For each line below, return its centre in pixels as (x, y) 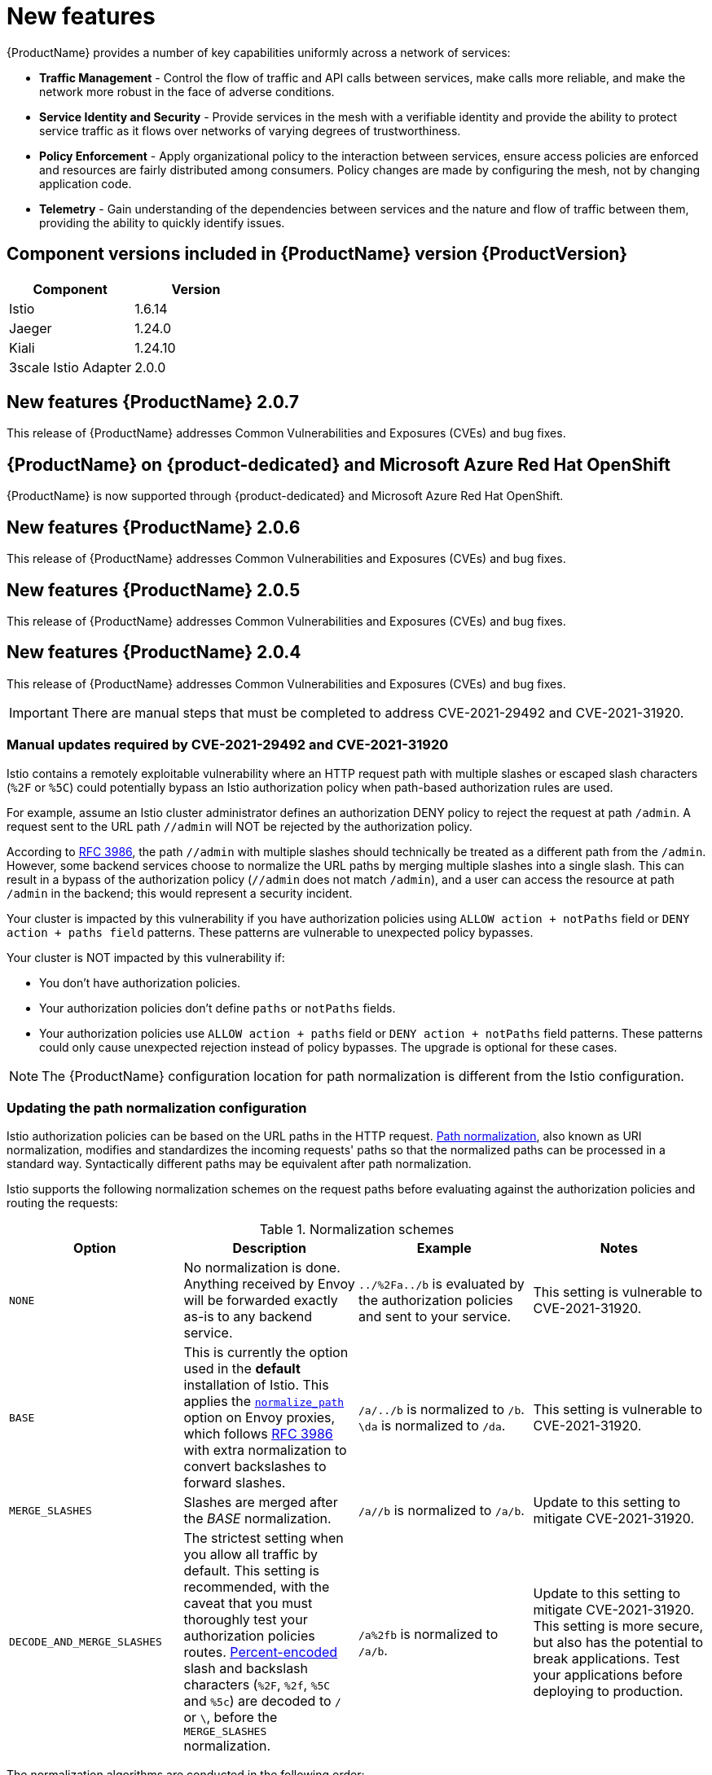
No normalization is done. (262, 1268)
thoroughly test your (246, 1620)
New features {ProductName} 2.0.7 (153, 402)
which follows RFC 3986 (258, 1434)
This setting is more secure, (618, 1626)
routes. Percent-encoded (261, 1652)
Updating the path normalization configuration (157, 1107)
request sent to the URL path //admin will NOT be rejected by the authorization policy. (240, 826)
